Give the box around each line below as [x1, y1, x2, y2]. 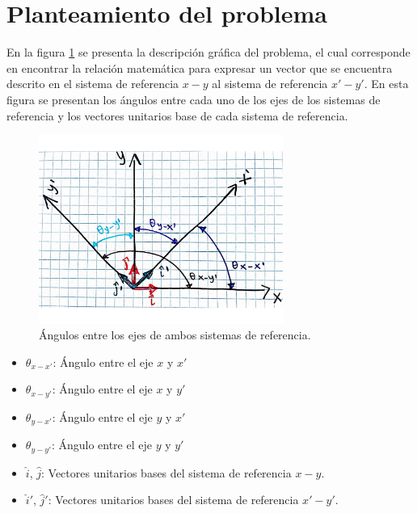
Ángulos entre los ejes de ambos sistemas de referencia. [39, 326, 311, 343]
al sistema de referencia [212, 75, 328, 92]
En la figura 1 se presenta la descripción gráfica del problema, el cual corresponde [6, 44, 411, 61]
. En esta [364, 75, 409, 92]
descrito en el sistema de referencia [6, 75, 179, 92]
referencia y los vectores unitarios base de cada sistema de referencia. [6, 107, 348, 124]
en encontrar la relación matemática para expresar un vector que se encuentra [6, 59, 393, 76]
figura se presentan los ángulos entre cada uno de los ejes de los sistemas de [6, 90, 381, 107]
